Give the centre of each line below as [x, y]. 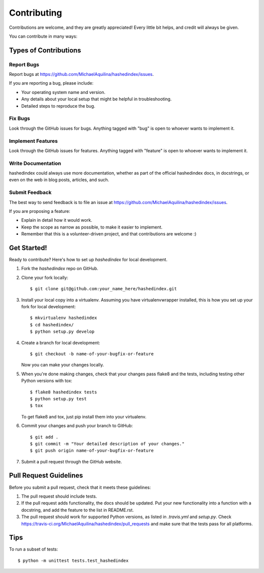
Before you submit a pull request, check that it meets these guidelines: [80, 487]
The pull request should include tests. [59, 496]
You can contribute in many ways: [43, 36]
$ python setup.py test [58, 399]
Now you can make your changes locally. [63, 365]
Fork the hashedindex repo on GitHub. [60, 269]
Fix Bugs [20, 118]
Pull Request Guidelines [46, 475]
